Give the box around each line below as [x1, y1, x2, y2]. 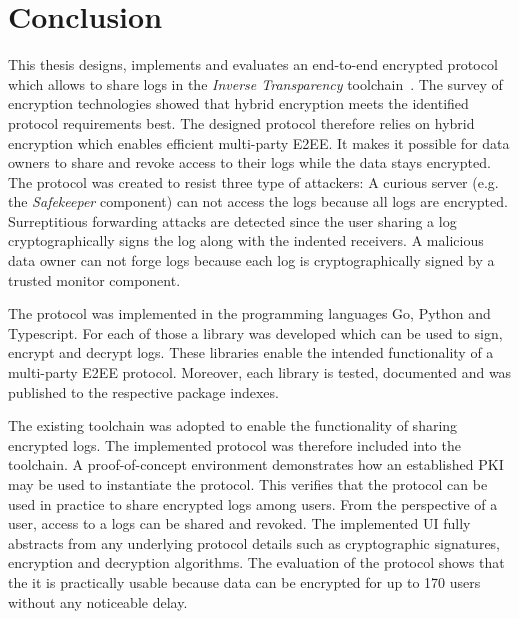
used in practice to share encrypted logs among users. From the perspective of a [8, 493, 498, 514]
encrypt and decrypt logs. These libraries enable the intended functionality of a [8, 342, 494, 363]
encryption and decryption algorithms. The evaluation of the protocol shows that [8, 552, 505, 573]
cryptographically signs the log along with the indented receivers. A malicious [8, 230, 484, 251]
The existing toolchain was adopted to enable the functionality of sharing [8, 415, 458, 436]
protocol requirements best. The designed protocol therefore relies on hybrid [8, 112, 475, 133]
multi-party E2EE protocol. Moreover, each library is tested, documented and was [8, 362, 512, 383]
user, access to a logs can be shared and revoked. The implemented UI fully [8, 513, 471, 534]
